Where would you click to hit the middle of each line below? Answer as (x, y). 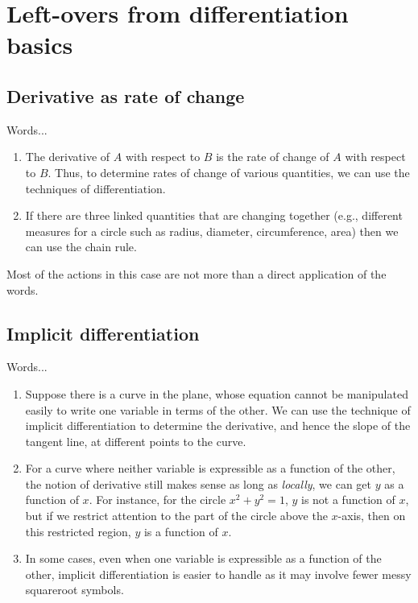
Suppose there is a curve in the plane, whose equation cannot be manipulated (217, 393)
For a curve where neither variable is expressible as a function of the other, (210, 468)
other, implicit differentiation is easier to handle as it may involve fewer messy (218, 574)
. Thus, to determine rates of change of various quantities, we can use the (229, 172)
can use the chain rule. (81, 247)
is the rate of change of (273, 157)
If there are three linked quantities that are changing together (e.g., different (214, 215)
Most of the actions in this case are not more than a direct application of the (197, 273)
